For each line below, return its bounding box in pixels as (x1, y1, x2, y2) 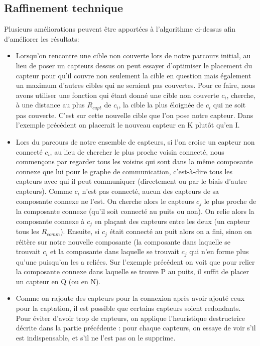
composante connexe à (16, 215, 85, 226)
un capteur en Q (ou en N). (16, 276, 101, 286)
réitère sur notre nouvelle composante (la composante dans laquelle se (16, 236, 230, 247)
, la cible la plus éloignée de (118, 99, 204, 110)
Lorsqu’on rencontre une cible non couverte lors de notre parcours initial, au (16, 50, 251, 61)
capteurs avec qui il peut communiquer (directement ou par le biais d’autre (16, 176, 247, 186)
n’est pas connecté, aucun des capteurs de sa (82, 185, 219, 196)
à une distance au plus (16, 99, 85, 110)
